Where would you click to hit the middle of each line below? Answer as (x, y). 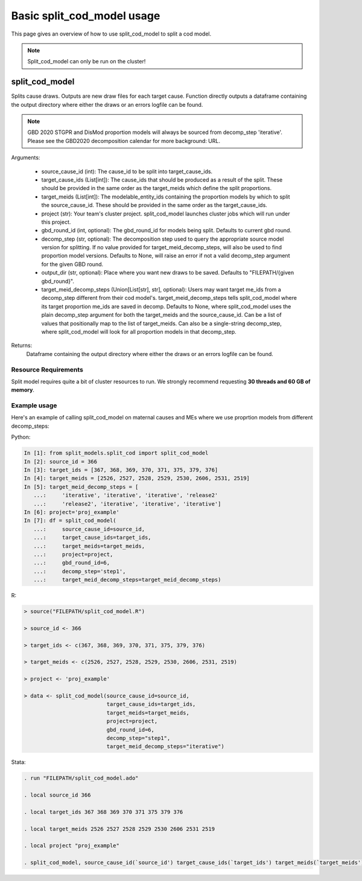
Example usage (34, 406)
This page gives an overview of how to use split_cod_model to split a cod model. (111, 34)
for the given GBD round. (72, 264)
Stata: (19, 762)
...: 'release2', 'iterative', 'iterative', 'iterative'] (127, 504)
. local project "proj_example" (72, 846)
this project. (56, 222)
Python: (21, 437)
